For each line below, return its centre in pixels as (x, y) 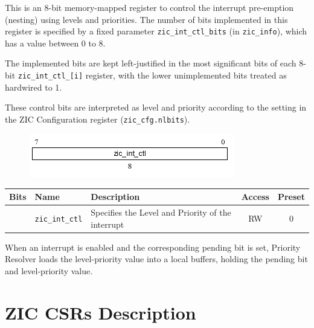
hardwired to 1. (34, 87)
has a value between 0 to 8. (55, 43)
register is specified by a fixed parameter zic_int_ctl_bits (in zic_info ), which (156, 31)
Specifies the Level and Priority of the (161, 212)
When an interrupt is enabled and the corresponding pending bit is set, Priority (153, 247)
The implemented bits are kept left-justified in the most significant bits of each (151, 63)
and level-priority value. (49, 271)
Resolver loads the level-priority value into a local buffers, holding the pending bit (156, 259)
